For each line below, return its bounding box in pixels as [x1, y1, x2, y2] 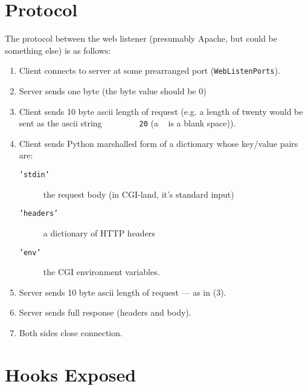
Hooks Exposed [5, 362, 136, 386]
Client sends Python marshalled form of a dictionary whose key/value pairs [19, 137, 298, 149]
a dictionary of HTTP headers [43, 226, 155, 239]
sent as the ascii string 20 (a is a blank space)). [19, 117, 236, 129]
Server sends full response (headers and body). [19, 306, 191, 319]
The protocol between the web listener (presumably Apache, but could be [5, 32, 277, 45]
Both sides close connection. [19, 326, 123, 339]
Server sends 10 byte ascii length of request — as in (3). [19, 285, 226, 298]
